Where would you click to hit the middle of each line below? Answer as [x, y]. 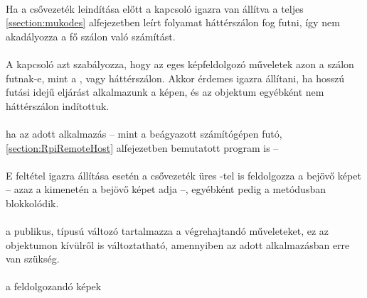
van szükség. [33, 259]
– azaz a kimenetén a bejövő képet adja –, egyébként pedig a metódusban [166, 189]
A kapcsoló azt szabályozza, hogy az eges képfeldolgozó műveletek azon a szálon [180, 64]
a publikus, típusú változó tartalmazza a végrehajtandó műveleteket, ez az [167, 231]
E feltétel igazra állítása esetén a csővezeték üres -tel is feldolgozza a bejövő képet [183, 175]
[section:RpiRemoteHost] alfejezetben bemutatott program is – [142, 147]
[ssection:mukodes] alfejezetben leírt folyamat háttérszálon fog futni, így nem [173, 22]
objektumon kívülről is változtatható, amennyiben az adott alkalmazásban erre [178, 244]
